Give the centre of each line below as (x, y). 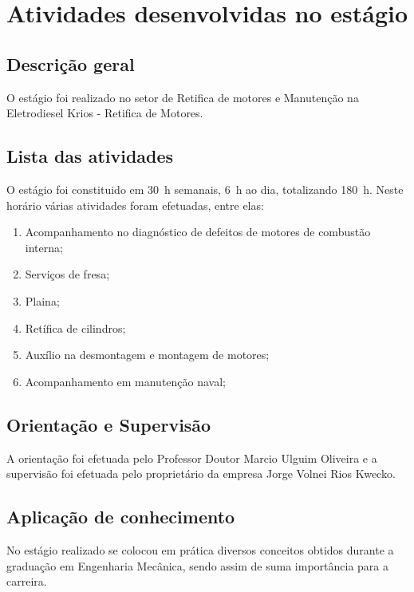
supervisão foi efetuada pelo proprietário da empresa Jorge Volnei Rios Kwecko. (201, 474)
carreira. (27, 581)
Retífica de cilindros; (75, 328)
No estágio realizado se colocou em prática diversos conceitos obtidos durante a (200, 549)
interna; (44, 247)
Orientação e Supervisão (109, 424)
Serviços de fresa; (67, 274)
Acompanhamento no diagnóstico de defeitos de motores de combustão (198, 232)
